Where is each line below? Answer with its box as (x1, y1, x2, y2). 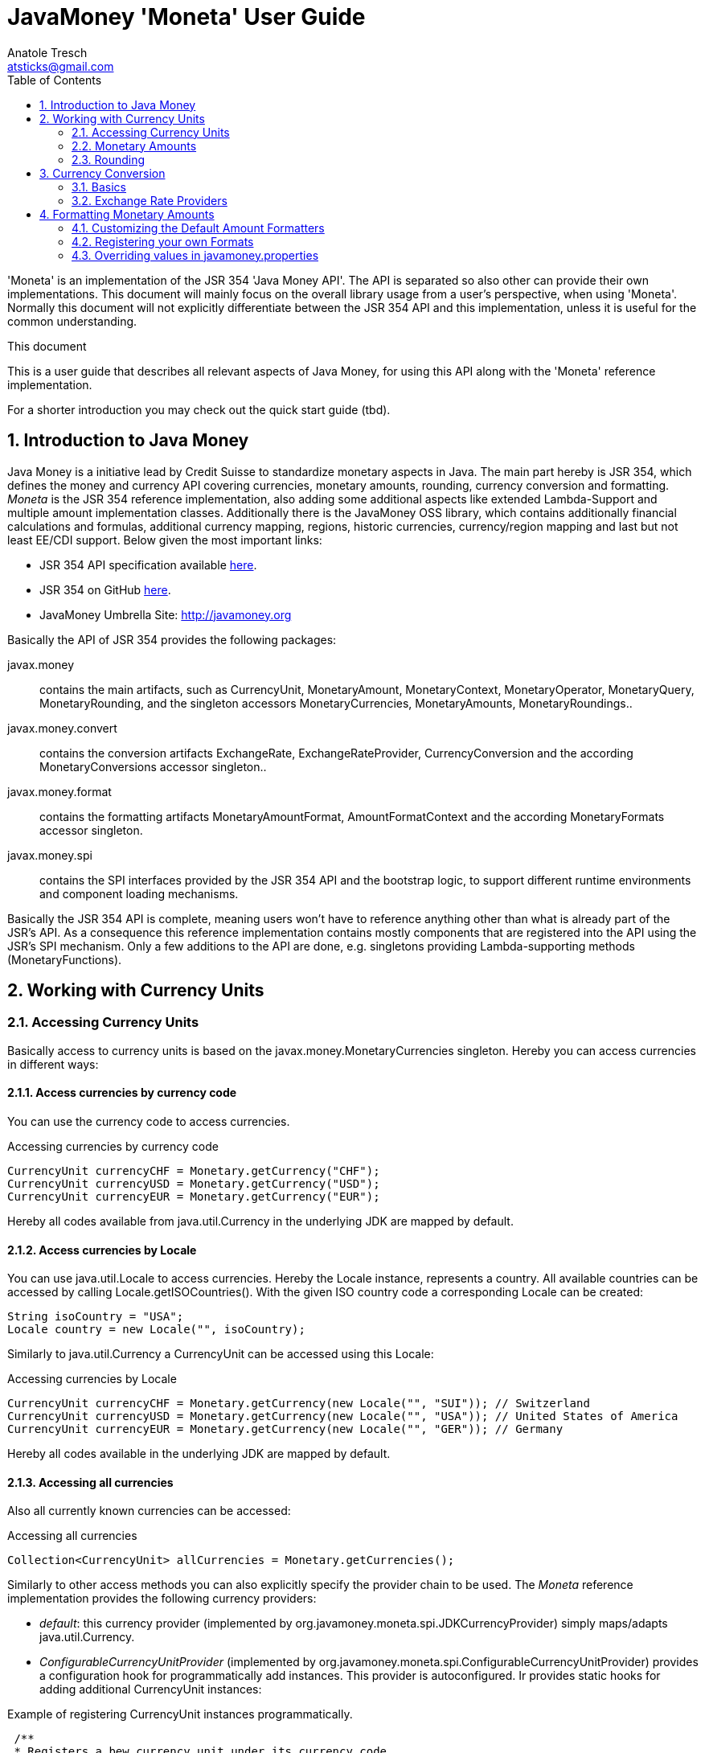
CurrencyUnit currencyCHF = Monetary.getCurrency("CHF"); (7, 1164, 380, 1178)
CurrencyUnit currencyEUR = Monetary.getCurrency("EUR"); (7, 1190, 380, 1204)
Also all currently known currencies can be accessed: (7, 1504, 291, 1518)
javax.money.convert (7, 720, 117, 735)
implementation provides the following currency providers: (7, 1591, 317, 1606)
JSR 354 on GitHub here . (39, 582, 171, 597)
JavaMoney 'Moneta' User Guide (7, 3, 366, 31)
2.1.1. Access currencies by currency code (7, 1086, 237, 1100)
